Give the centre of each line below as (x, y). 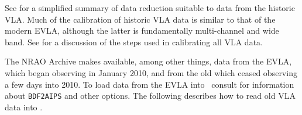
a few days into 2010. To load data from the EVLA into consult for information (150, 84)
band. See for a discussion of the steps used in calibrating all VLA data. (134, 42)
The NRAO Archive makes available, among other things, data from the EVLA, (148, 61)
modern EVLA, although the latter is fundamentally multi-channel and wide (142, 30)
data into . (24, 107)
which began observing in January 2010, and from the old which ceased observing (151, 72)
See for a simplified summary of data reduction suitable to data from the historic (150, 8)
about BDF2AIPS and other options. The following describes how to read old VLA (150, 96)
